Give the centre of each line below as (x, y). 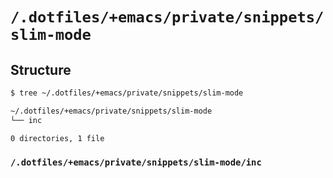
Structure (41, 69)
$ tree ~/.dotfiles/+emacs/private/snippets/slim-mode (127, 93)
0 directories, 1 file (57, 138)
